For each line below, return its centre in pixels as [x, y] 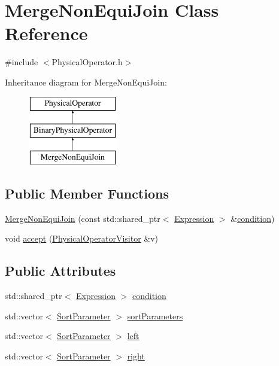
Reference [46, 33]
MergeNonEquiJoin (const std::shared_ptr [83, 218]
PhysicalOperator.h [87, 62]
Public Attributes [60, 271]
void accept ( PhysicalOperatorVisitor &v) [82, 238]
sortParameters [155, 315]
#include [22, 62]
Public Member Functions [87, 193]
